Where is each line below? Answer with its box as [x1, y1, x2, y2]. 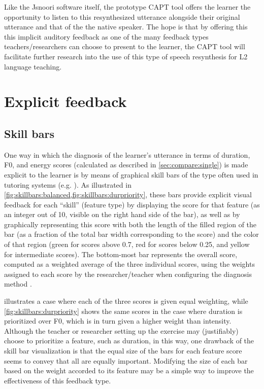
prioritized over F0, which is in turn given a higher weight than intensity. [4, 315, 232, 326]
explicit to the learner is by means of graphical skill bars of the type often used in [4, 169, 258, 180]
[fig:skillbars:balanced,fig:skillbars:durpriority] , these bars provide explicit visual [4, 189, 252, 200]
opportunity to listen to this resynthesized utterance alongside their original [4, 11, 240, 22]
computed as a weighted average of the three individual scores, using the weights [4, 259, 255, 269]
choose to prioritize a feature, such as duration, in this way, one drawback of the [4, 335, 254, 346]
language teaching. [4, 61, 62, 72]
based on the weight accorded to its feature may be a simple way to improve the [4, 365, 254, 376]
